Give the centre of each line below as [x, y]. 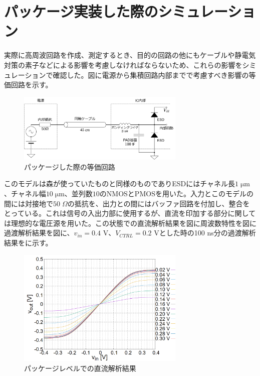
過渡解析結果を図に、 [39, 233]
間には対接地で [29, 203]
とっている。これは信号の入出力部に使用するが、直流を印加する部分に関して [130, 213]
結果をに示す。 [28, 242]
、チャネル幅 [25, 193]
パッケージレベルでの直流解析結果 [80, 368]
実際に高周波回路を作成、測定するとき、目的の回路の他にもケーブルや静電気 [130, 55]
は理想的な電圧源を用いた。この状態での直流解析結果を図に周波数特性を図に [130, 223]
